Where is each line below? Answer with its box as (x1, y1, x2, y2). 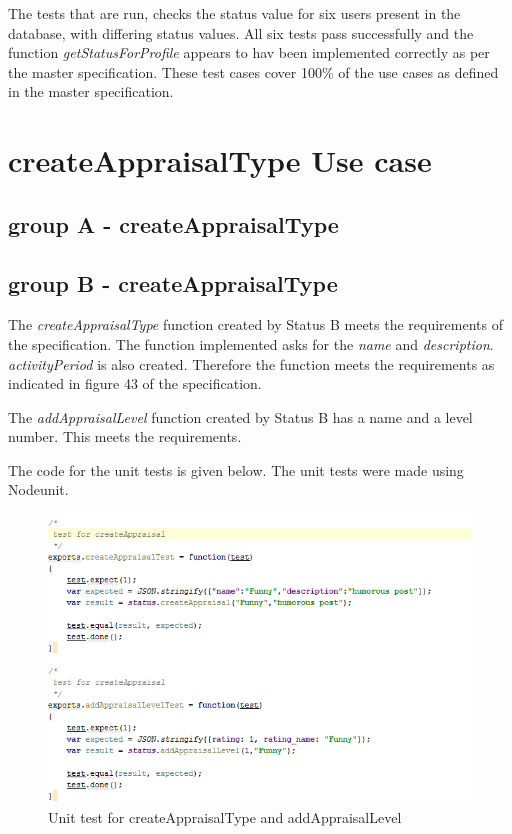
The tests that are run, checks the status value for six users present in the (8, 3, 461, 23)
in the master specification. (8, 81, 174, 102)
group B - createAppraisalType (8, 267, 338, 298)
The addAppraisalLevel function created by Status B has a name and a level (8, 406, 473, 427)
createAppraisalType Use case (8, 140, 432, 181)
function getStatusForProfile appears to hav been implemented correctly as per (8, 42, 490, 63)
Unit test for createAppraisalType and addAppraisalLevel (48, 807, 402, 828)
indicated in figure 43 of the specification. (8, 373, 262, 394)
